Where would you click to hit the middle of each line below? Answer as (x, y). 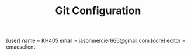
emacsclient (21, 47)
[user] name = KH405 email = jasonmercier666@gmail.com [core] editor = (96, 41)
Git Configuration (98, 11)
